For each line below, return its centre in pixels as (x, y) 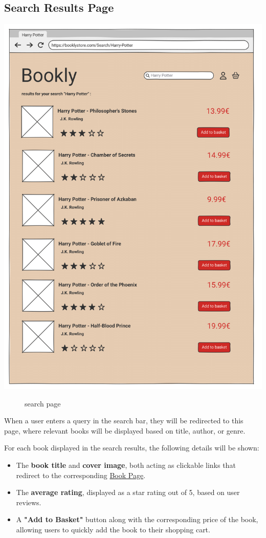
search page (43, 403)
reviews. (29, 502)
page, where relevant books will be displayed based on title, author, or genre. (125, 430)
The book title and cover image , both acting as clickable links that (126, 465)
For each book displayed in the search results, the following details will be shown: (132, 448)
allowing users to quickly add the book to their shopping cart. (113, 529)
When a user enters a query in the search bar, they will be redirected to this (124, 421)
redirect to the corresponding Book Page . (81, 475)
